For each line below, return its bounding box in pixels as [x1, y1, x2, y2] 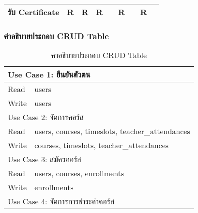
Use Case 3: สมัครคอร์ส [8, 153, 81, 165]
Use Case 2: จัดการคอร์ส [8, 111, 84, 123]
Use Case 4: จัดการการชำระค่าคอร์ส [8, 196, 115, 207]
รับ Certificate [8, 6, 60, 17]
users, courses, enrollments [34, 167, 124, 179]
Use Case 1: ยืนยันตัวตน [8, 69, 91, 80]
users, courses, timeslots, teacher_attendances [34, 125, 190, 137]
